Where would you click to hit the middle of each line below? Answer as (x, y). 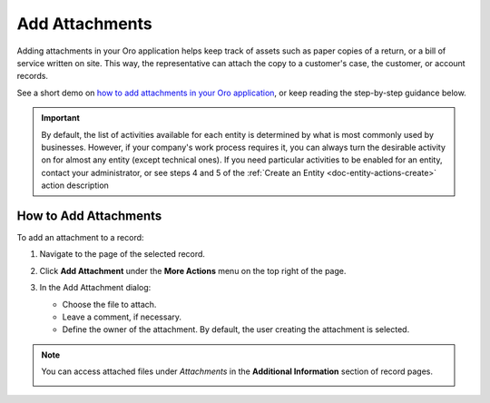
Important (61, 118)
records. (33, 76)
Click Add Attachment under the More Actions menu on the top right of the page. (193, 270)
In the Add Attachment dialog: (95, 288)
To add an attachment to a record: (80, 237)
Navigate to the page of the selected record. (122, 254)
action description (75, 185)
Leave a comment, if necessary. (122, 317)
